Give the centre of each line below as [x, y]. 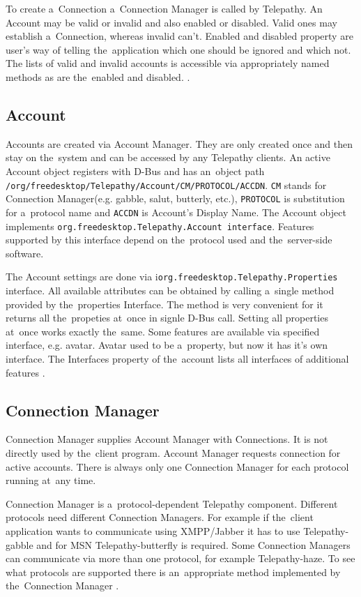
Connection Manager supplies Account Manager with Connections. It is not [167, 439]
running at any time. [51, 480]
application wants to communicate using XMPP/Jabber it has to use [153, 530]
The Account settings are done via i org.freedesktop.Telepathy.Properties [172, 277]
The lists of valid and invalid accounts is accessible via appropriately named [168, 63]
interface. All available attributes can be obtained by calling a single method [170, 290]
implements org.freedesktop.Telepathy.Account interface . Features [160, 226]
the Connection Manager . [62, 585]
